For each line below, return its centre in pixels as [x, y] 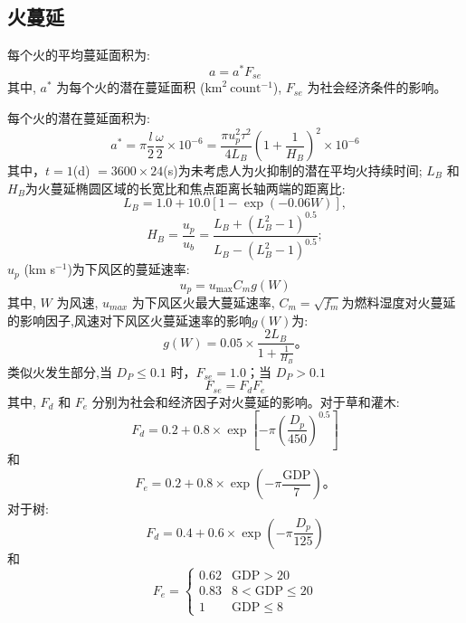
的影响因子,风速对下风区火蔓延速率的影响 [129, 320]
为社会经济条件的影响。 [377, 87]
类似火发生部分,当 [60, 371]
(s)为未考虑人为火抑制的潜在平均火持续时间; [293, 170]
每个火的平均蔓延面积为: [79, 55]
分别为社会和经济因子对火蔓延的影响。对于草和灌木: [246, 401]
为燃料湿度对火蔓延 [399, 302]
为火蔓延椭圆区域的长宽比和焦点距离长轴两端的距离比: [185, 188]
